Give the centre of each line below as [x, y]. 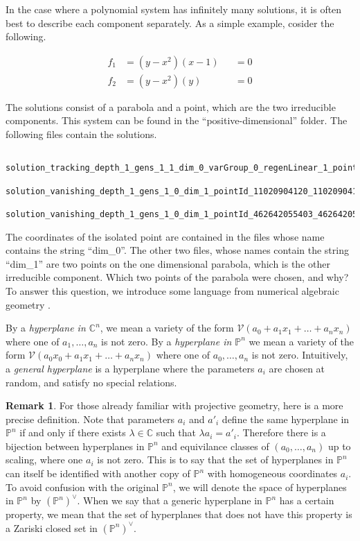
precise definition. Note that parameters [90, 419]
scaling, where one [44, 460]
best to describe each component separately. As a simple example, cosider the [170, 23]
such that [176, 432]
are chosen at [297, 368]
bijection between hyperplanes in [75, 446]
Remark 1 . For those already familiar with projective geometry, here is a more [174, 405]
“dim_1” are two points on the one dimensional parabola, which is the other [168, 263]
